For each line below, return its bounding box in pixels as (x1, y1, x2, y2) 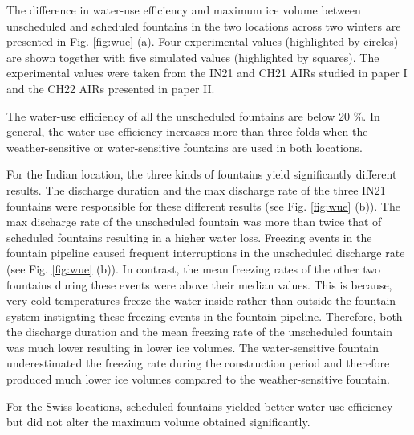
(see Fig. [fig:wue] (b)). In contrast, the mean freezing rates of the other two (6, 260, 381, 277)
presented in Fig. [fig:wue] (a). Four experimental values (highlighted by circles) (6, 33, 399, 50)
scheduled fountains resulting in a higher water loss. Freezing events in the (6, 228, 372, 245)
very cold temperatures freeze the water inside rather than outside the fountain (6, 292, 396, 309)
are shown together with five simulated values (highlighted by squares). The (6, 48, 379, 65)
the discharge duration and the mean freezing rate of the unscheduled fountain (6, 323, 393, 340)
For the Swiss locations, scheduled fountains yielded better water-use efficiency (6, 397, 393, 414)
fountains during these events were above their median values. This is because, (6, 276, 392, 293)
